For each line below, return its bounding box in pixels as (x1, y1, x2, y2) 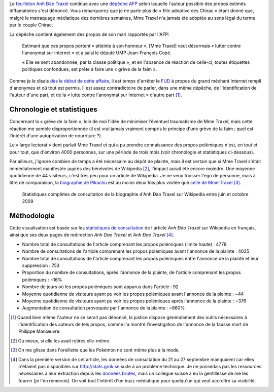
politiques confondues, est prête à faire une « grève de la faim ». (22, 66, 157, 72)
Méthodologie (9, 211, 55, 220)
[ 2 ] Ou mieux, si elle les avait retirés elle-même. (11, 337, 111, 344)
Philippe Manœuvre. (18, 328, 61, 334)
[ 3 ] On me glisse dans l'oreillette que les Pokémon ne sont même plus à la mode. (11, 347, 180, 353)
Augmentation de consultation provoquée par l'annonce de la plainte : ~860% (22, 305, 185, 311)
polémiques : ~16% (22, 277, 62, 283)
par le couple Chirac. (9, 22, 53, 28)
